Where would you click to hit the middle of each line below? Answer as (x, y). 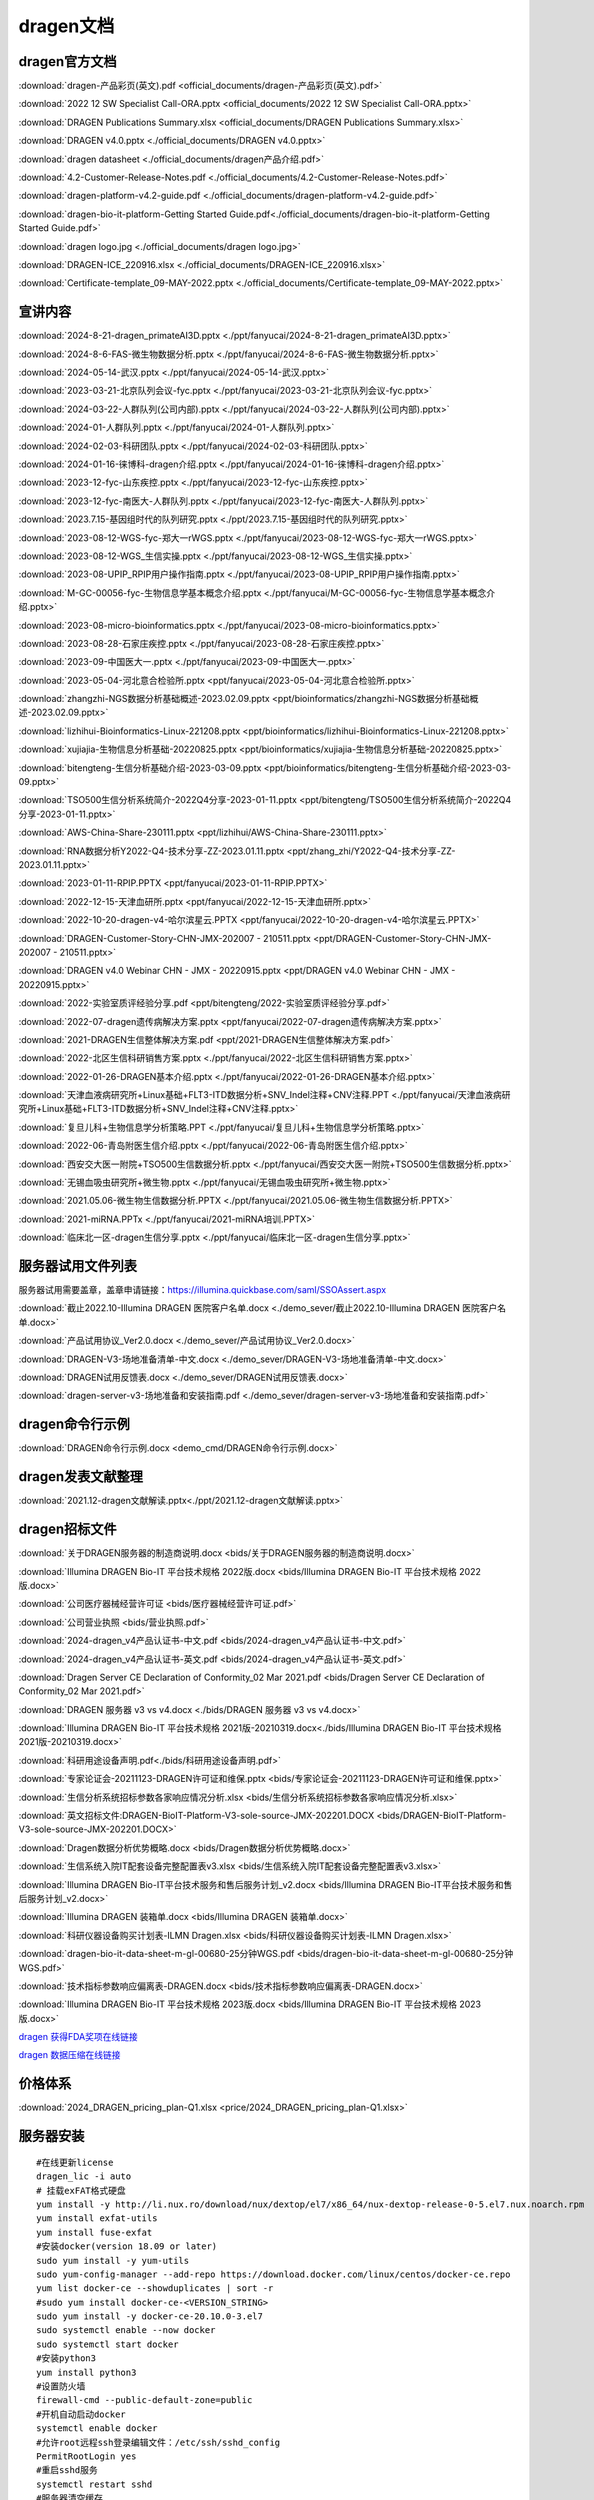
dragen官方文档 (67, 61)
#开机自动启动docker (81, 2414)
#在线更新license (75, 2162)
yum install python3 (86, 2372)
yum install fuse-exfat (94, 2232)
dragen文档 (66, 26)
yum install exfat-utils (97, 2218)
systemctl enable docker (97, 2428)
